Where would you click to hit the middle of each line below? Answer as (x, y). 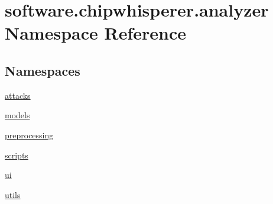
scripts (17, 155)
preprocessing (29, 135)
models (17, 115)
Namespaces (43, 70)
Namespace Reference (95, 33)
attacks (18, 95)
